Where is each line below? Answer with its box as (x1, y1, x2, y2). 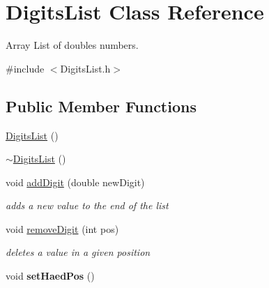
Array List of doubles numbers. (6, 38, 139, 52)
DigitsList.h (60, 61, 111, 75)
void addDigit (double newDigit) (6, 174, 145, 189)
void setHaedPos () (6, 268, 95, 283)
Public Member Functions (6, 95, 197, 116)
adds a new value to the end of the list (6, 198, 169, 213)
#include (6, 61, 45, 75)
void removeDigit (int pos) (6, 221, 119, 236)
